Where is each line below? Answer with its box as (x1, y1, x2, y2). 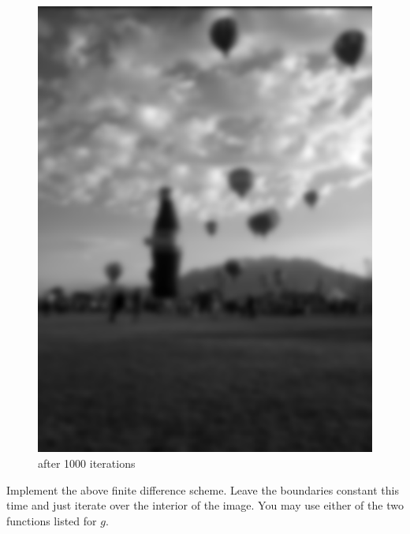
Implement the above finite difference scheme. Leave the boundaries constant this (6, 481, 399, 498)
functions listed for (6, 512, 97, 528)
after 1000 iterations (38, 454, 136, 471)
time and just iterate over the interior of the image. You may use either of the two (6, 497, 404, 513)
